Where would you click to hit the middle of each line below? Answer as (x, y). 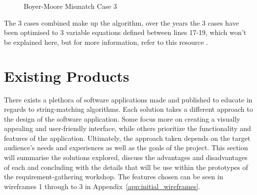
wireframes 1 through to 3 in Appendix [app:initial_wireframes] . (102, 186)
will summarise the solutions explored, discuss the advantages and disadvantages (126, 157)
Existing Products (67, 76)
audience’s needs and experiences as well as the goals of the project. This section (126, 147)
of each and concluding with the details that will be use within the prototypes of (126, 167)
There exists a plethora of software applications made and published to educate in (128, 99)
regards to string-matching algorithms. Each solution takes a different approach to (128, 109)
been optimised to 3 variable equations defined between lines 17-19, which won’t (125, 32)
